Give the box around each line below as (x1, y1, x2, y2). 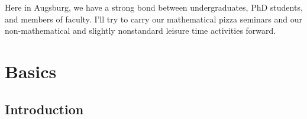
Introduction (5, 99, 84, 118)
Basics (5, 59, 57, 83)
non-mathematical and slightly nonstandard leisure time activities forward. (5, 24, 276, 37)
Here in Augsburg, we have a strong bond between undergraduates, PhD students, (5, 1, 303, 13)
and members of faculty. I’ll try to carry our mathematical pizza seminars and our (5, 12, 302, 25)
